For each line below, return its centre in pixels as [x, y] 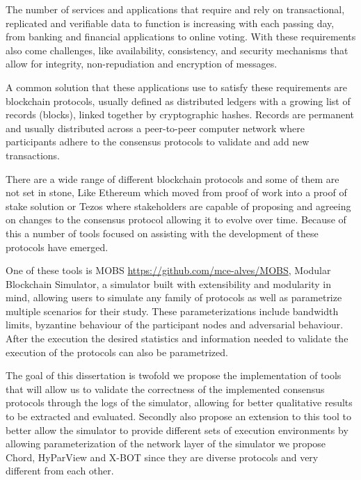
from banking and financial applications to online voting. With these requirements [181, 37]
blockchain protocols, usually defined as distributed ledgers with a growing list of [178, 101]
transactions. [33, 155]
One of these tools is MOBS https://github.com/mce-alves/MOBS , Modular [168, 270]
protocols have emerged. [57, 247]
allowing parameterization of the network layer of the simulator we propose [166, 443]
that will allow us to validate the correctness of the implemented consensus [165, 389]
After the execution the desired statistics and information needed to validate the [177, 338]
